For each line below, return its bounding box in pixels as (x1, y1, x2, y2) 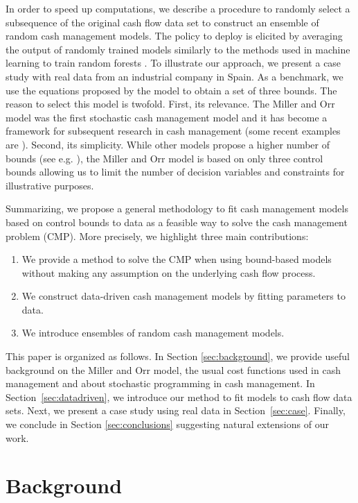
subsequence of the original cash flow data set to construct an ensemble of (6, 15, 319, 29)
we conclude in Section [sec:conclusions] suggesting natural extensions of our (6, 417, 329, 432)
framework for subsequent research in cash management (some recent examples (6, 123, 341, 138)
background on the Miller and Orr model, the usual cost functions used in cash (6, 362, 341, 377)
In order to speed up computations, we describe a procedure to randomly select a (6, 1, 350, 15)
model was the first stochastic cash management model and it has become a (6, 110, 328, 124)
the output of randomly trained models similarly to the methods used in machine (6, 42, 350, 56)
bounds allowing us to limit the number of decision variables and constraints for (6, 164, 345, 179)
